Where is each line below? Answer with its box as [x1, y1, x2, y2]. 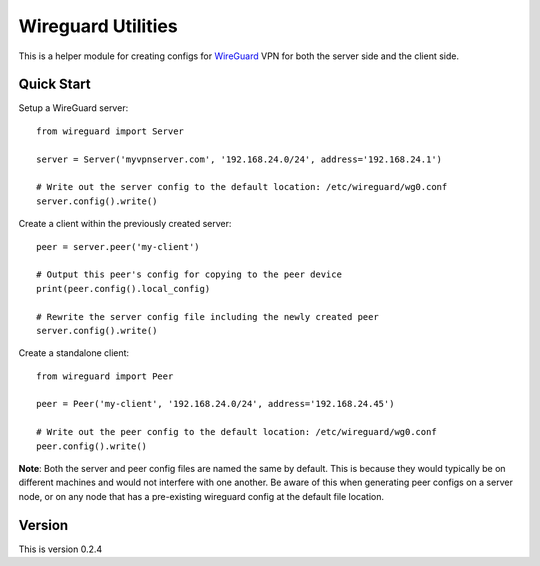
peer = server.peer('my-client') [36, 241, 200, 252]
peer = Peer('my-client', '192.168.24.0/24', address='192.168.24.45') [36, 398, 395, 410]
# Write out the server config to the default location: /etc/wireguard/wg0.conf [36, 181, 448, 193]
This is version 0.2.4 [18, 543, 103, 555]
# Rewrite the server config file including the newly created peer [36, 311, 379, 322]
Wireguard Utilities [18, 15, 179, 37]
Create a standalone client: [18, 347, 130, 359]
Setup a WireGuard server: [18, 102, 129, 114]
